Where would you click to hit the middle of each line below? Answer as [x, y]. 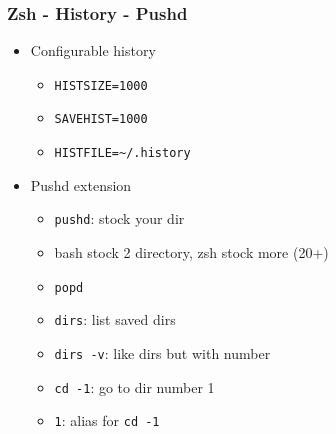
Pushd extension [81, 184]
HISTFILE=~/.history [122, 153]
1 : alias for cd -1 [107, 420]
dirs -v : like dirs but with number [162, 352]
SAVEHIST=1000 [101, 119]
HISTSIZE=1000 [101, 85]
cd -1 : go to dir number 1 [134, 386]
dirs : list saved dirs [115, 319]
